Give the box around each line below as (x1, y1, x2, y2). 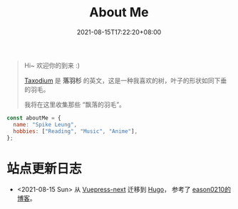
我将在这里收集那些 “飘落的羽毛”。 (24, 100, 126, 109)
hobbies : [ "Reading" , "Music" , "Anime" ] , (13, 127, 138, 135)
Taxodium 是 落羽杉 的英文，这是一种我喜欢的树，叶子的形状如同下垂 (24, 76, 227, 85)
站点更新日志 (6, 161, 83, 176)
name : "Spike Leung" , (13, 121, 78, 128)
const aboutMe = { (6, 114, 61, 122)
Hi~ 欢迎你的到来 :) (24, 61, 80, 70)
